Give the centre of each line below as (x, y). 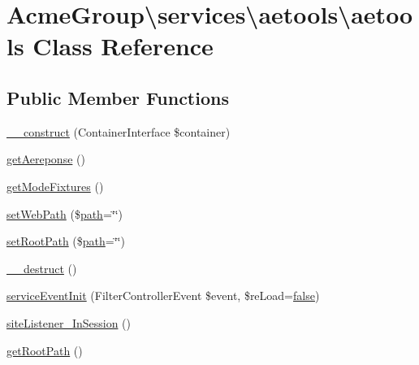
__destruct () (42, 268)
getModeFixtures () (55, 186)
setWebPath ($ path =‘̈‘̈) (65, 213)
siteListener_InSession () (69, 322)
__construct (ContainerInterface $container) (119, 131)
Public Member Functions (118, 97)
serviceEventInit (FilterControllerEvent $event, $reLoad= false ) (163, 295)
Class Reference (123, 46)
